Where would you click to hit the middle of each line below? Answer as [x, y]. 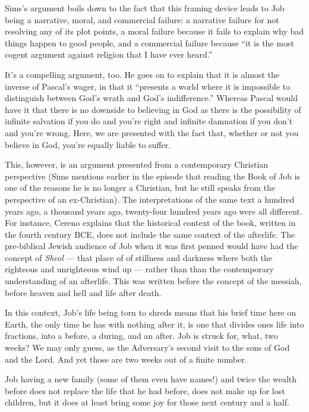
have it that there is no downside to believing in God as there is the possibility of [153, 109]
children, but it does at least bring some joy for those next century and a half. [147, 402]
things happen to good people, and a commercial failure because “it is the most [149, 43]
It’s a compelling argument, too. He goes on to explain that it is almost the [142, 74]
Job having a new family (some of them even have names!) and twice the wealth [151, 379]
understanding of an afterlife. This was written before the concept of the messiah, [153, 281]
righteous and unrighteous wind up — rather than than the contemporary [139, 269]
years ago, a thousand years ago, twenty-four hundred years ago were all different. [154, 211]
